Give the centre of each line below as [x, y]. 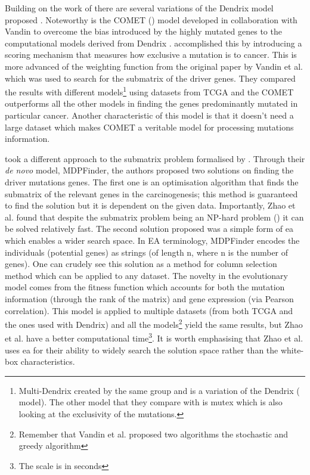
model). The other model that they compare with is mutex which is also [151, 402]
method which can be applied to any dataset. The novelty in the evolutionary [146, 275]
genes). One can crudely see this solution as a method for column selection [141, 264]
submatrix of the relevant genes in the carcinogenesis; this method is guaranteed [151, 193]
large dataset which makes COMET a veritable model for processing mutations [149, 127]
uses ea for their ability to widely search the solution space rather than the [142, 350]
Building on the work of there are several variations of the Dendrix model [139, 8]
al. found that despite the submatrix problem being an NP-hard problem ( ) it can [154, 217]
